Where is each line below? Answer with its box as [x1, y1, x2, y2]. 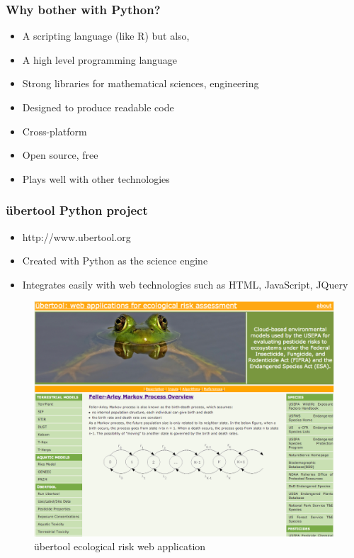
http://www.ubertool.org [22, 229, 131, 244]
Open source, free [22, 147, 98, 162]
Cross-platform [22, 123, 87, 138]
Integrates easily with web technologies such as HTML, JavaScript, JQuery [22, 277, 348, 291]
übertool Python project [6, 201, 148, 219]
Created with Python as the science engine [22, 253, 208, 268]
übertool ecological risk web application [34, 539, 206, 554]
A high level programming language [22, 52, 178, 67]
